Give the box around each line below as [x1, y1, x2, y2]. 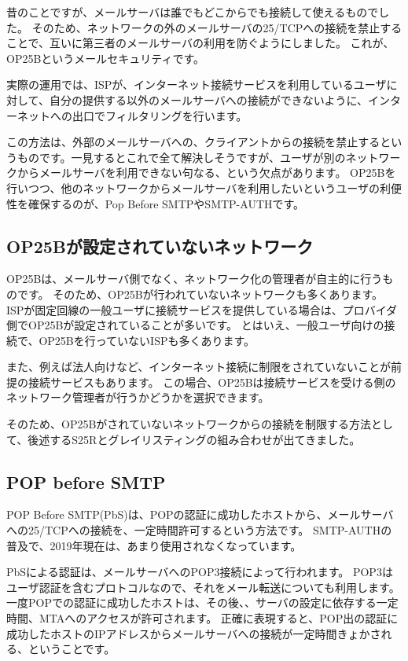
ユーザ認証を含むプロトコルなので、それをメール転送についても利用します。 [6, 578, 400, 595]
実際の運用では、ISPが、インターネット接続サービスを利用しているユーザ [6, 76, 387, 93]
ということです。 [28, 641, 116, 657]
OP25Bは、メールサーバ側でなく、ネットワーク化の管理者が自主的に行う [6, 270, 383, 287]
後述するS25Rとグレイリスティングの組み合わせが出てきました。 [28, 431, 361, 447]
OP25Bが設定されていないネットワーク [6, 233, 314, 258]
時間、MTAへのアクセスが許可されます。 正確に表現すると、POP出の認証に [6, 610, 399, 626]
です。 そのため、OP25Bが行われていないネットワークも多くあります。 [17, 285, 384, 302]
